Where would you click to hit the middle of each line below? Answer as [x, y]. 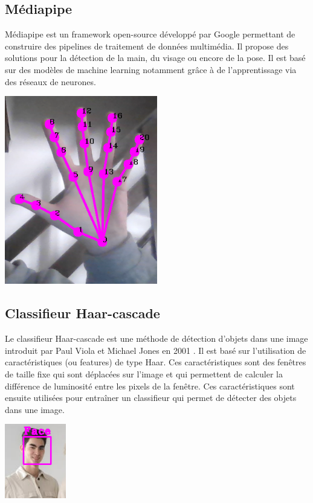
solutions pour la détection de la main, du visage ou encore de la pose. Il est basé [155, 58]
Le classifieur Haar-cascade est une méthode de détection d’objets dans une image [156, 338]
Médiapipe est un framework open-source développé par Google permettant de [150, 34]
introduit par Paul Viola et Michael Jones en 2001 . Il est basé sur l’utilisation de [156, 350]
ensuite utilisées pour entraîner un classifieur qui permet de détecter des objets [151, 398]
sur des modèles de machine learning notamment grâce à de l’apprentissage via [151, 69]
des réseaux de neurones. [50, 81]
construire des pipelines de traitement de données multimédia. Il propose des [147, 46]
